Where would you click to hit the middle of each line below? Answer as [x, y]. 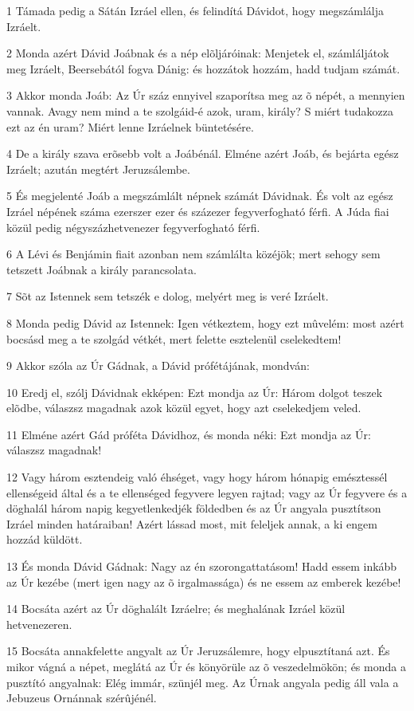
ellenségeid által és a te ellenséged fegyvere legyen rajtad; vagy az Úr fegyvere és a [207, 492]
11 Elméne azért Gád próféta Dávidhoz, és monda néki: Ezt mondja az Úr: [189, 434]
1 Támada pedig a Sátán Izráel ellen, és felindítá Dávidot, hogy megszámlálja [195, 10]
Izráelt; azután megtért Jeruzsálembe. [98, 169]
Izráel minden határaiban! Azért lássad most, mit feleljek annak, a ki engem [192, 523]
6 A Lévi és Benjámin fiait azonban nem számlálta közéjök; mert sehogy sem [193, 254]
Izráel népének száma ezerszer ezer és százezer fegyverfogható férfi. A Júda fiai [198, 211]
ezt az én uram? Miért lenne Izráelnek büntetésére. [130, 126]
